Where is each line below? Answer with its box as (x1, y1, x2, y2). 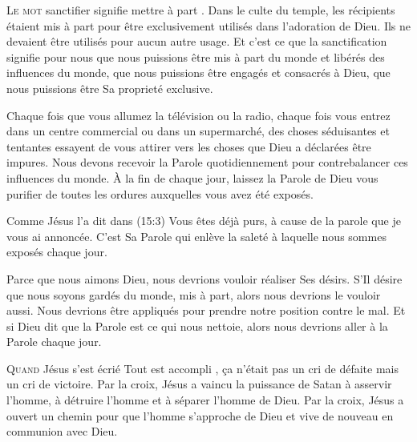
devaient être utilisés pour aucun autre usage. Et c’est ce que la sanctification (6, 33, 387, 50)
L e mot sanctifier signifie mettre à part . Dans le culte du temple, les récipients (6, 2, 395, 18)
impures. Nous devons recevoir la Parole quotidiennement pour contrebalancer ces (6, 154, 408, 171)
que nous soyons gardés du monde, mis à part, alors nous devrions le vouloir (6, 286, 381, 303)
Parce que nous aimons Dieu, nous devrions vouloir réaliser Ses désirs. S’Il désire (6, 270, 403, 287)
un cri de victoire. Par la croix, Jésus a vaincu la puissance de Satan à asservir (6, 376, 392, 392)
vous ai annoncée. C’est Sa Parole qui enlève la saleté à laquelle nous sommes (6, 227, 387, 244)
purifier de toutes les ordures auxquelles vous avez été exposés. (6, 185, 314, 202)
